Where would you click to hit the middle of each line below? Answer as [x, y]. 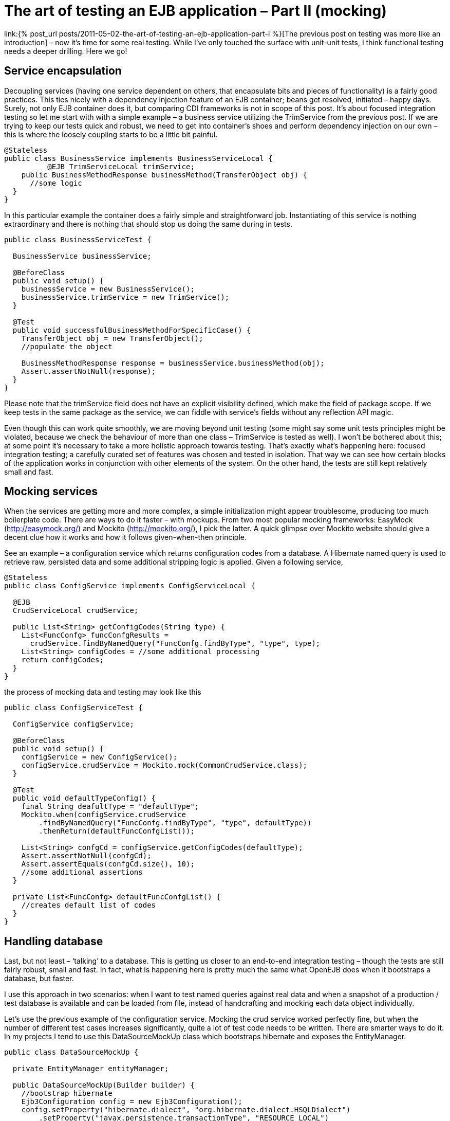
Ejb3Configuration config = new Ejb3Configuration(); [132, 1102]
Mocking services [51, 492]
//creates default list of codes [89, 905]
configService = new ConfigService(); [99, 757]
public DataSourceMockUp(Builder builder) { [104, 1085]
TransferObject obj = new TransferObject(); [112, 338]
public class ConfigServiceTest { [73, 708]
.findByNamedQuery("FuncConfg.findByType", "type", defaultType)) [175, 823]
